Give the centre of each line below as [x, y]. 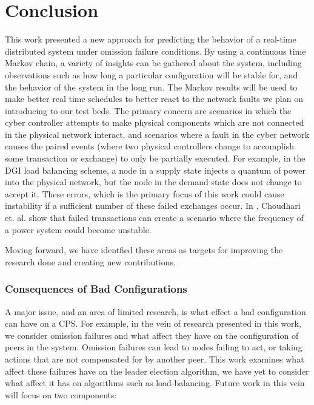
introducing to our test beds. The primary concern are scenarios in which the [148, 110]
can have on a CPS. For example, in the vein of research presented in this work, [153, 323]
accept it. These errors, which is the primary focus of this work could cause [145, 193]
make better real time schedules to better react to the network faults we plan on [154, 99]
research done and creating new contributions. [90, 261]
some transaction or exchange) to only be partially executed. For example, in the [155, 158]
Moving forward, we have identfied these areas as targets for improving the [144, 250]
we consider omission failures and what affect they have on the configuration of [152, 335]
